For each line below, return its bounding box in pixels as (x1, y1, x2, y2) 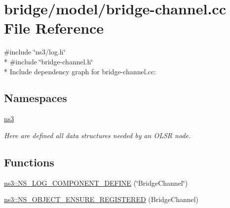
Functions (4, 154, 54, 169)
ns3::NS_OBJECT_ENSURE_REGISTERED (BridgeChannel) (4, 194, 199, 205)
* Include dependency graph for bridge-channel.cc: (4, 66, 156, 76)
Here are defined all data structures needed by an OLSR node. (4, 130, 191, 140)
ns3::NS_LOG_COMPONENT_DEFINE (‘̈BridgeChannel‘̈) (4, 177, 188, 188)
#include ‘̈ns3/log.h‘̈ (4, 47, 66, 57)
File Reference (4, 18, 104, 38)
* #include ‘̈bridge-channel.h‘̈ (4, 56, 93, 66)
